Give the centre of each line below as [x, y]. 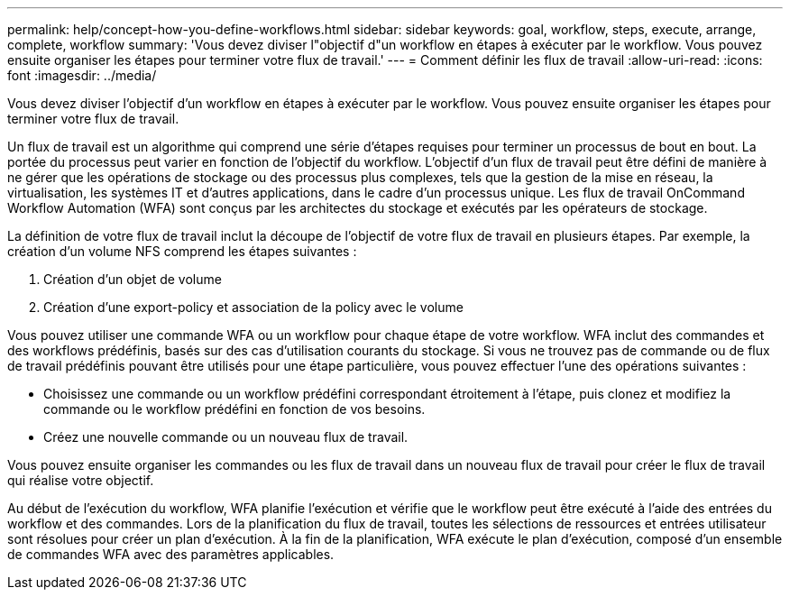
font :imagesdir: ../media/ [82, 75]
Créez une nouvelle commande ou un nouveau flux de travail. [226, 437]
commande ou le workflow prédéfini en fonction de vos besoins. [234, 409]
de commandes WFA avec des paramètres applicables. [171, 554]
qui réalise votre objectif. [81, 480]
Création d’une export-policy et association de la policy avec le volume [253, 307]
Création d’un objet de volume [133, 279]
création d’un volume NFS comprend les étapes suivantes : [182, 251]
